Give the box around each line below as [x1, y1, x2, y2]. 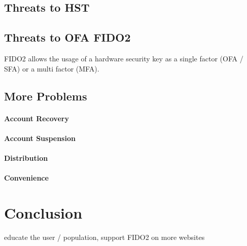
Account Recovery [4, 113, 69, 123]
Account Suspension [4, 132, 76, 143]
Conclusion [4, 202, 83, 223]
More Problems [4, 88, 87, 103]
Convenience [4, 172, 49, 183]
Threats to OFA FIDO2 [4, 29, 131, 45]
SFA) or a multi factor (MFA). [4, 63, 99, 74]
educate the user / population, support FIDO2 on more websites [4, 231, 205, 242]
